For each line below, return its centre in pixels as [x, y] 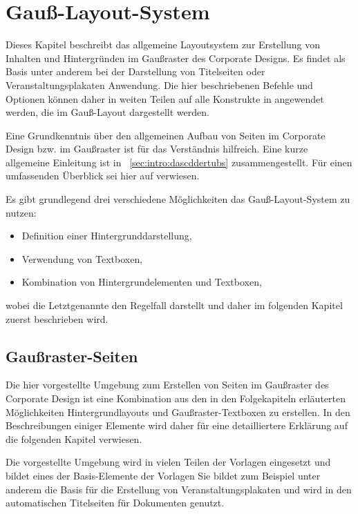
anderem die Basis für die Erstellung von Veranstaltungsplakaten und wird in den [179, 489]
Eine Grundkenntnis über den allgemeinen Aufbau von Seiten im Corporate [166, 135]
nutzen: [21, 212]
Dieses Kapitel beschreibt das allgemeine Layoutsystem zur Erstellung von [163, 45]
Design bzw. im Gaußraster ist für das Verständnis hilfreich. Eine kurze [157, 149]
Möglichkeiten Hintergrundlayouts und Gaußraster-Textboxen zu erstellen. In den [178, 412]
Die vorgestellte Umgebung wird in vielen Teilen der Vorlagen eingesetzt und [168, 462]
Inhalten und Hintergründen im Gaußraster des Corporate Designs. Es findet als [176, 58]
